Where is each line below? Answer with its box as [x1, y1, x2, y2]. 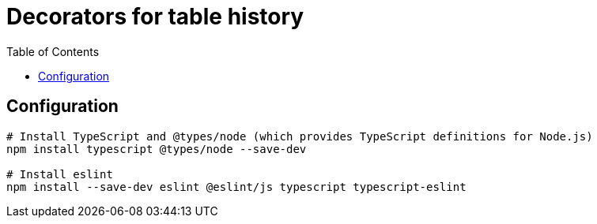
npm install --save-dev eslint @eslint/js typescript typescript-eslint [6, 180, 467, 193]
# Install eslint [6, 167, 113, 181]
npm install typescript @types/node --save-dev [6, 142, 307, 155]
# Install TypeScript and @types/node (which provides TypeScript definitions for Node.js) [6, 129, 593, 143]
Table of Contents [6, 44, 100, 58]
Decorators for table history [6, 3, 304, 30]
